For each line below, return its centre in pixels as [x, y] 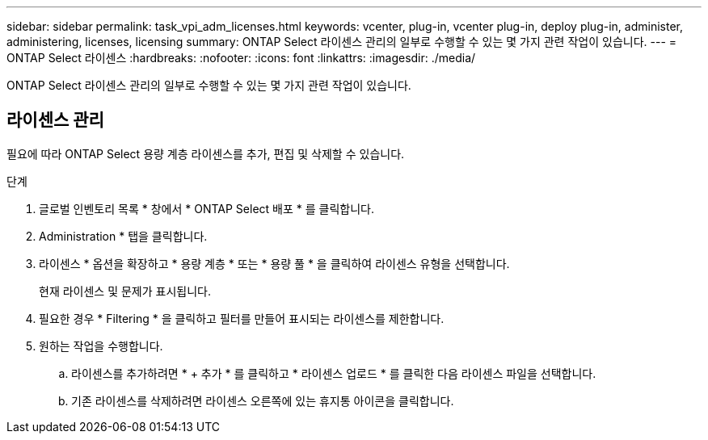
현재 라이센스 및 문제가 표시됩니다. [125, 291]
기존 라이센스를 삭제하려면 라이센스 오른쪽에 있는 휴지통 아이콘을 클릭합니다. [263, 400]
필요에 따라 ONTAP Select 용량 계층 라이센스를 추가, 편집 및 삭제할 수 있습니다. [206, 153]
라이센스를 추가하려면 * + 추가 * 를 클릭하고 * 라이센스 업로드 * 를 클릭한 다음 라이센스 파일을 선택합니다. [334, 373]
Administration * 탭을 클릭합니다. [123, 236]
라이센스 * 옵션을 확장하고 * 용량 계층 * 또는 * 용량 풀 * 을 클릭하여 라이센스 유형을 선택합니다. [274, 263]
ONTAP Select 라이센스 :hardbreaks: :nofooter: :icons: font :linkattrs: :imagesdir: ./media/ [241, 58]
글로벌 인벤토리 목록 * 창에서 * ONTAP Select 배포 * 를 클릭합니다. [206, 208]
